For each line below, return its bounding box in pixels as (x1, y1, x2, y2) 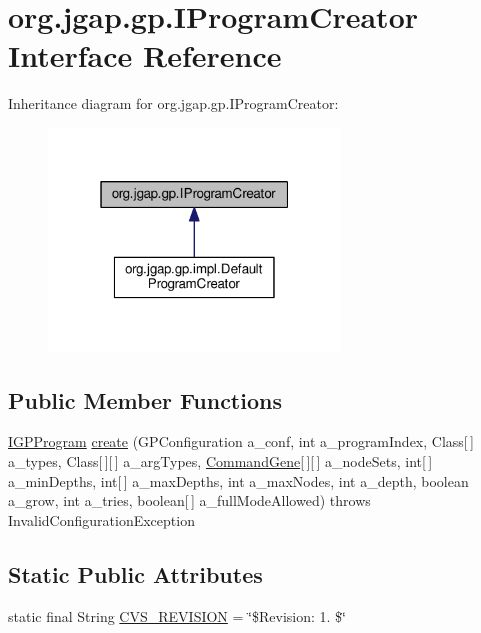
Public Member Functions (8, 384, 282, 415)
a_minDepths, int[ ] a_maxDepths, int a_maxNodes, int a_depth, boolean (8, 470, 469, 491)
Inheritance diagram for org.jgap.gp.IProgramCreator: (8, 93, 339, 114)
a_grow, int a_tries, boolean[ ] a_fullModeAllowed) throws (8, 490, 371, 511)
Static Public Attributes (8, 558, 263, 589)
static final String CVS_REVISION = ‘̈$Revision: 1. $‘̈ (8, 605, 346, 626)
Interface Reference (8, 35, 282, 76)
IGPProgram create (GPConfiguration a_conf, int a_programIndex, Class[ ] (8, 431, 474, 452)
